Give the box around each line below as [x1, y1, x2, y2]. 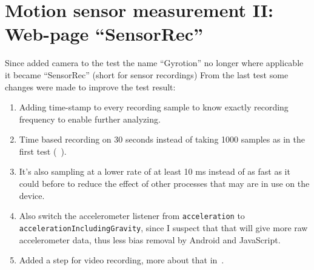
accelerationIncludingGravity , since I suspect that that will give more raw [19, 221, 308, 234]
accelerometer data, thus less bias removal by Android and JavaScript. [19, 233, 281, 246]
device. [19, 189, 45, 201]
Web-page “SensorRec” [5, 21, 203, 46]
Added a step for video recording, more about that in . [19, 254, 224, 266]
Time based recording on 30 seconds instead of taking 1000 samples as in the [19, 133, 305, 146]
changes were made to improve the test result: [5, 80, 176, 93]
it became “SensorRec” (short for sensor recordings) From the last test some [5, 68, 289, 81]
